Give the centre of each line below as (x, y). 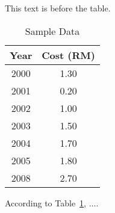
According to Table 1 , (46, 202)
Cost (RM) (68, 55)
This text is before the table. (58, 8)
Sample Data (52, 31)
